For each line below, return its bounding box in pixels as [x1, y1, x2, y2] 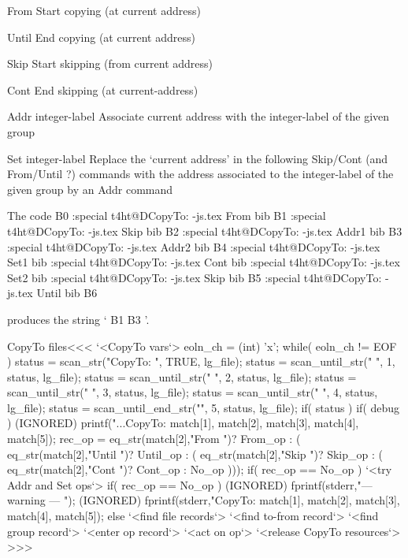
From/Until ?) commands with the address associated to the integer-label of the [7, 166, 394, 182]
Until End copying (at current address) [7, 28, 195, 45]
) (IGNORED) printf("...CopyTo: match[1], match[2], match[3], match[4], [7, 415, 359, 431]
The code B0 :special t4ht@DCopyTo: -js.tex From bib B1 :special [7, 207, 326, 224]
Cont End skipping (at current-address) [7, 81, 198, 98]
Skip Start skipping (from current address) [7, 55, 213, 72]
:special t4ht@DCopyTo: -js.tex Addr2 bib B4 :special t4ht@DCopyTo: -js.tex [7, 238, 380, 255]
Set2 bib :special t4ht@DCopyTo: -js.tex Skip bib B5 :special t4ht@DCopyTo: [7, 269, 382, 285]
